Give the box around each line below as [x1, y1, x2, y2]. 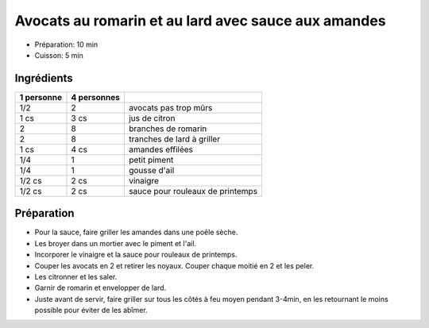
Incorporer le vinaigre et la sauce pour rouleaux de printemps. [34, 250, 238, 260]
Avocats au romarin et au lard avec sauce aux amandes [14, 12, 386, 29]
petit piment [128, 154, 174, 165]
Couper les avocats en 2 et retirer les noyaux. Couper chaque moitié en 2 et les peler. [34, 260, 315, 270]
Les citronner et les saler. [34, 272, 118, 281]
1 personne [19, 91, 63, 102]
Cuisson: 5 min [34, 50, 83, 60]
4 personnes [71, 91, 121, 102]
